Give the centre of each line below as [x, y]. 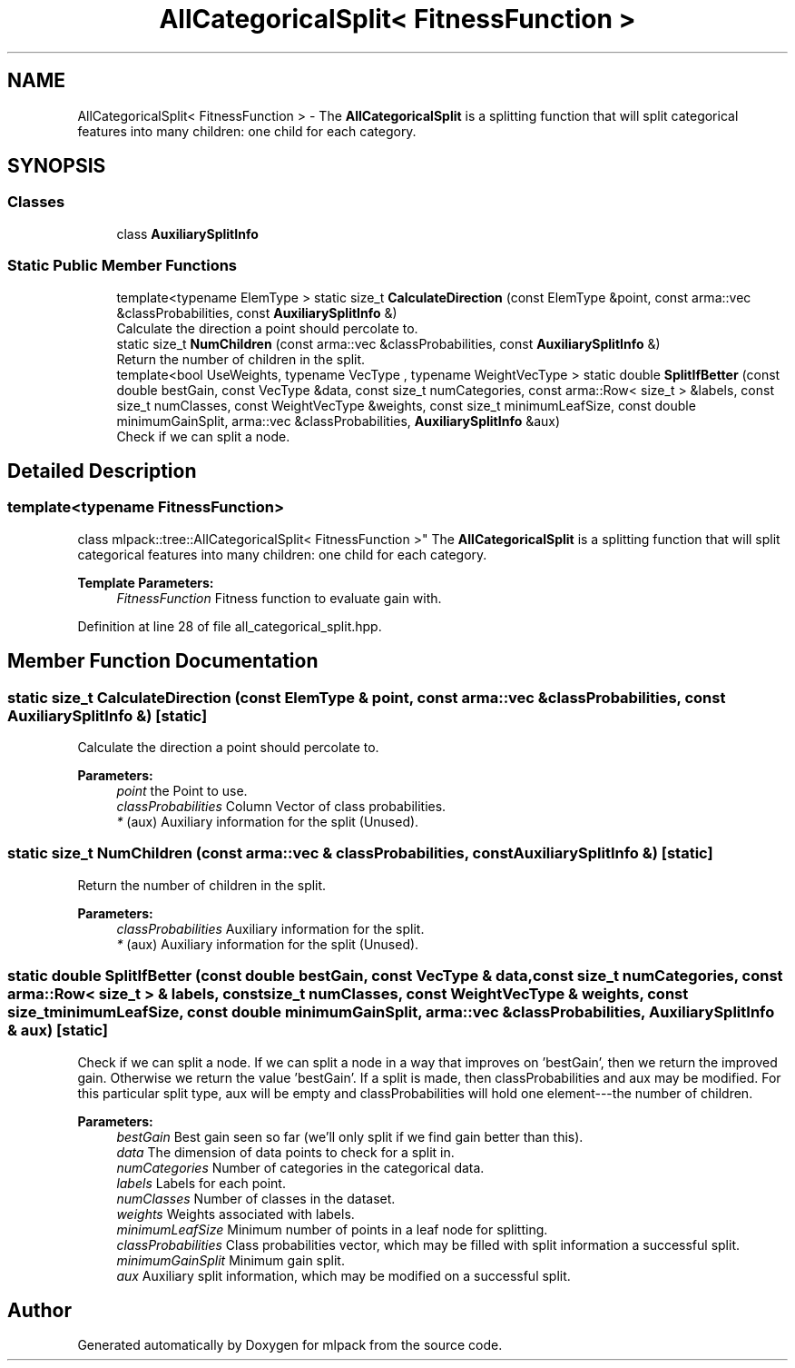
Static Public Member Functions [123, 266]
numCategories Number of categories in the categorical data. [300, 1167]
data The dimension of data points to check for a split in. [285, 1152]
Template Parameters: [146, 582]
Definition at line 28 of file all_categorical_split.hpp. [230, 626]
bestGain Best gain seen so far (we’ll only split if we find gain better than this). [350, 1136]
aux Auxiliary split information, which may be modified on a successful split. [344, 1275]
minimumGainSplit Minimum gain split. [231, 1260]
